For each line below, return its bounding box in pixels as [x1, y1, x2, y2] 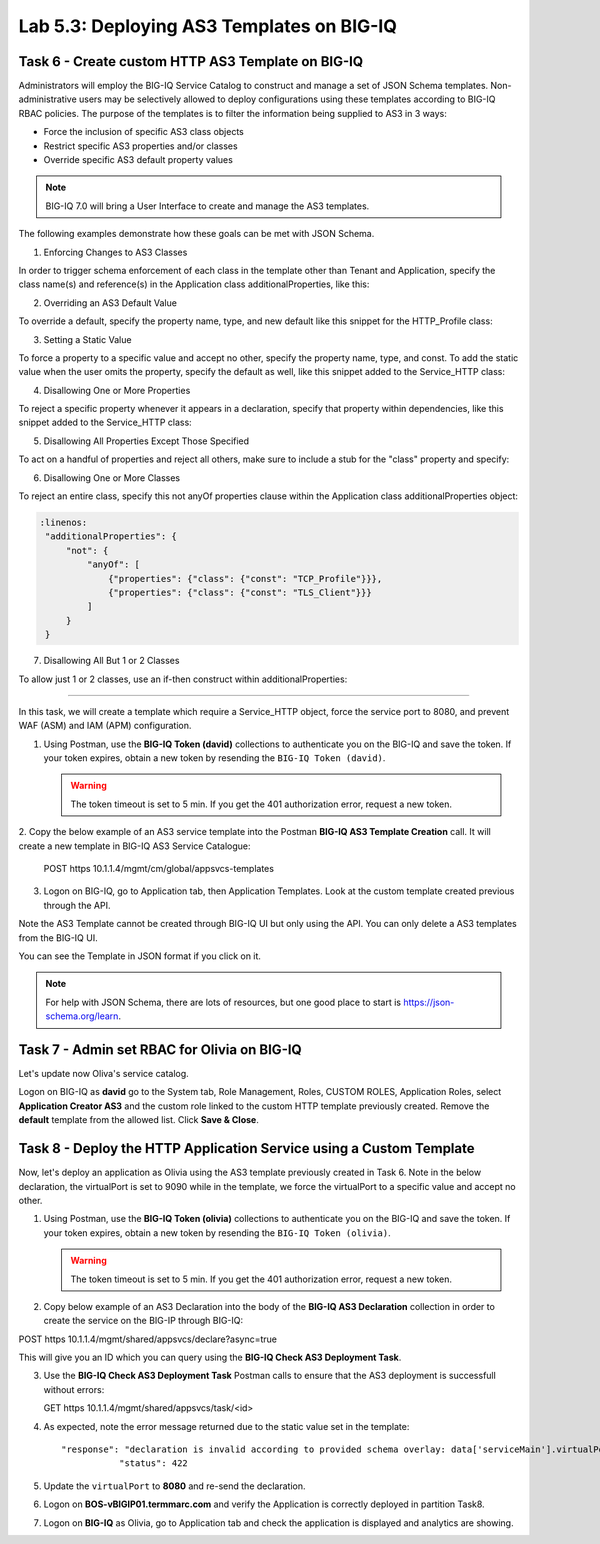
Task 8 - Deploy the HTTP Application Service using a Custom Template [18, 1140, 475, 1157]
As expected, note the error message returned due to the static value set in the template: [43, 1420, 410, 1432]
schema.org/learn [45, 1010, 119, 1022]
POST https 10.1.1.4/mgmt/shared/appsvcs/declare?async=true [18, 1333, 277, 1345]
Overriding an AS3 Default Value [43, 296, 177, 309]
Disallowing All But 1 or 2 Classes [43, 655, 180, 667]
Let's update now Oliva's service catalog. [18, 1068, 189, 1080]
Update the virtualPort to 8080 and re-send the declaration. [43, 1480, 306, 1492]
